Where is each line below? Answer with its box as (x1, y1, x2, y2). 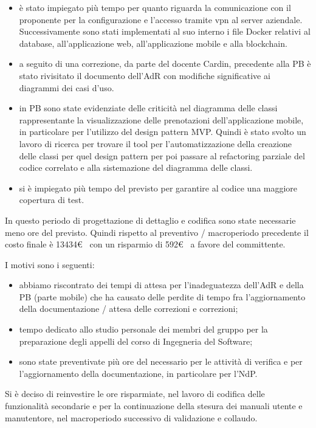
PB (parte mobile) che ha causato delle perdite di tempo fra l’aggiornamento (19, 290, 306, 303)
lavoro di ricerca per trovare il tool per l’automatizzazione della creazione (19, 137, 292, 150)
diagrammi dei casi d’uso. (19, 81, 114, 94)
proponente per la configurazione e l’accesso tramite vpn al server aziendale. (19, 13, 303, 26)
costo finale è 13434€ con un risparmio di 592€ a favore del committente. (5, 238, 286, 250)
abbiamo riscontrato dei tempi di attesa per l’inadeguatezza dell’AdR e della (19, 278, 304, 291)
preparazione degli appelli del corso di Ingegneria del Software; (19, 334, 253, 347)
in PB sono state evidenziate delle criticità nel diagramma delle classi (19, 102, 278, 114)
